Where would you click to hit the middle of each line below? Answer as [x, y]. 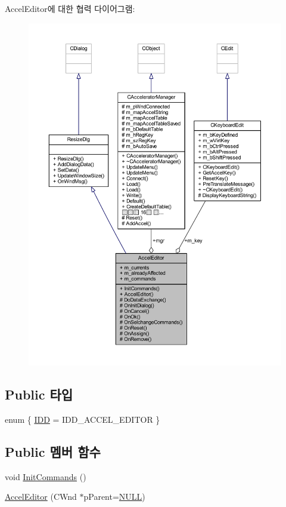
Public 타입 [39, 394]
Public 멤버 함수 [53, 451]
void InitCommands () [46, 476]
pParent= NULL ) [114, 497]
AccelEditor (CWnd [41, 497]
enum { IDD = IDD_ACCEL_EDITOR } [83, 419]
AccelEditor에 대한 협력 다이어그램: [70, 8]
